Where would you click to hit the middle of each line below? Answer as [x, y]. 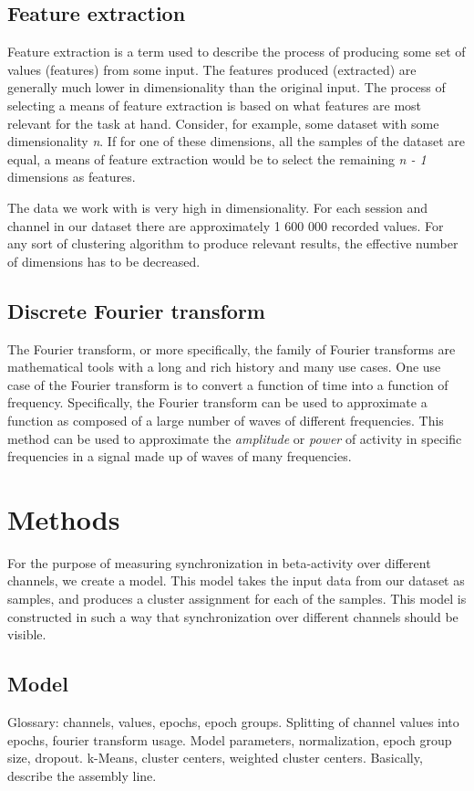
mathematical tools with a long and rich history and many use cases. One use [224, 367]
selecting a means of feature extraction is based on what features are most [215, 105]
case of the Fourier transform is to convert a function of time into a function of [228, 384]
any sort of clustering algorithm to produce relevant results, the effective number [233, 243]
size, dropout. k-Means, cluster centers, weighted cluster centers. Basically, [215, 758]
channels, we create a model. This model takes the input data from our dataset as [236, 580]
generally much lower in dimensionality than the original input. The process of [227, 87]
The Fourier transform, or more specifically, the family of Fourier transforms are [232, 348]
